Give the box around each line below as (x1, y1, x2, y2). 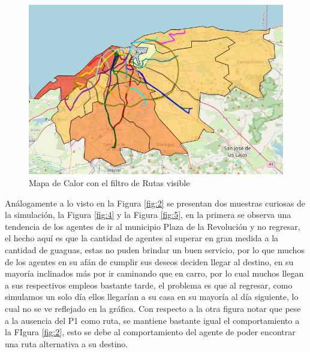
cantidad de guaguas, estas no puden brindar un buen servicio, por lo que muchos (5, 244, 305, 256)
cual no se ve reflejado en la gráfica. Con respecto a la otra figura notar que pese (5, 302, 301, 314)
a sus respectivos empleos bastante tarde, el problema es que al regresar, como (5, 278, 293, 291)
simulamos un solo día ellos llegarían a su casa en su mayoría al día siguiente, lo (5, 290, 299, 303)
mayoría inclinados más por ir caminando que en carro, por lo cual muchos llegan (5, 267, 304, 280)
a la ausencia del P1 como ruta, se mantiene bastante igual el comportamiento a (5, 314, 300, 326)
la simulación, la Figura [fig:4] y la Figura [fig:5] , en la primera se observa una (5, 208, 291, 221)
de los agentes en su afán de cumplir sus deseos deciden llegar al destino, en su (5, 255, 294, 268)
